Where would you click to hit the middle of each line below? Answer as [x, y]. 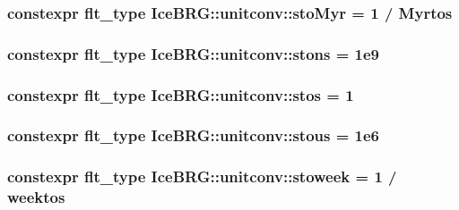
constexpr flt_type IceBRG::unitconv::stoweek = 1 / [202, 176]
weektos [36, 197]
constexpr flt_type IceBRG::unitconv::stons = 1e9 [194, 53]
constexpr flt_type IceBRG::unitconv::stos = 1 [181, 94]
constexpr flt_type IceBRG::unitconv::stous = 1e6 [194, 135]
